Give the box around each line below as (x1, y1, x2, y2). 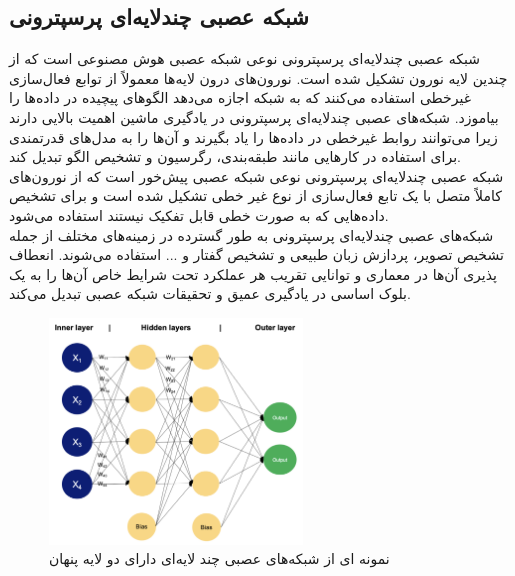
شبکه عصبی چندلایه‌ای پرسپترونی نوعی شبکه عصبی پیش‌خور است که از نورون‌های (9, 165, 504, 186)
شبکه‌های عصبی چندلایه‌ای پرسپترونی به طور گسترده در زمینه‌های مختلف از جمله (9, 224, 494, 245)
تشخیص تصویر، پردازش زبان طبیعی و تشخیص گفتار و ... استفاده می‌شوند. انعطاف (9, 244, 504, 265)
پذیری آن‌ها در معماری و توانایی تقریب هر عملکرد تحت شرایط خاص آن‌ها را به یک (9, 263, 497, 284)
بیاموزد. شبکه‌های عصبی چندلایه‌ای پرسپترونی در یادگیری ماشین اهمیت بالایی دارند (9, 106, 499, 127)
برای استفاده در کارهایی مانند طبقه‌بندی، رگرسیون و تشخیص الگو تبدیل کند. (9, 146, 461, 167)
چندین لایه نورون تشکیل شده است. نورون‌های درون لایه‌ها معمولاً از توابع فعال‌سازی (9, 67, 508, 88)
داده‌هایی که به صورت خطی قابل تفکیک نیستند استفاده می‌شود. (9, 204, 389, 225)
